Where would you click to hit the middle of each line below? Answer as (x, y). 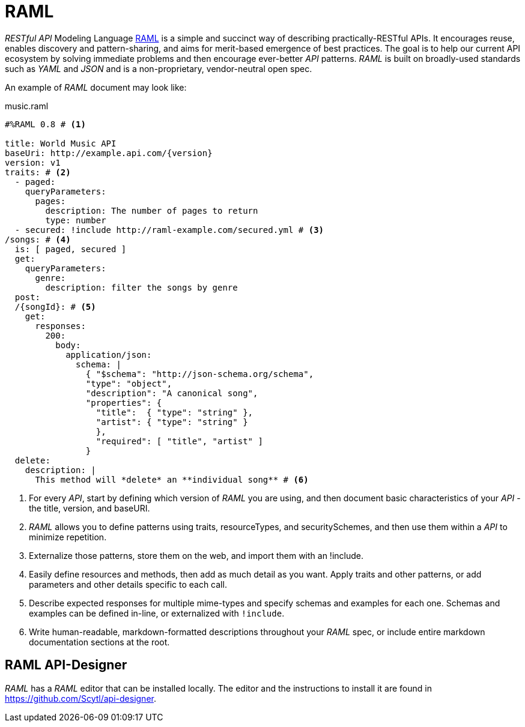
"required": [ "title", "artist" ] (179, 441)
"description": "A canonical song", (172, 393)
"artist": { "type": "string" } (172, 422)
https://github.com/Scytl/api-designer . (80, 698)
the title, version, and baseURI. (90, 508)
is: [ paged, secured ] (71, 249)
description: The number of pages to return (152, 210)
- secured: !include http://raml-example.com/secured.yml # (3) (169, 230)
